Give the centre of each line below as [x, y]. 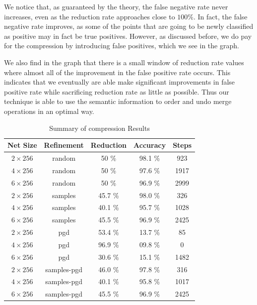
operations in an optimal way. [49, 111]
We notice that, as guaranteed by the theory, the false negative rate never [116, 6]
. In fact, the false [221, 16]
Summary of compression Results [99, 128]
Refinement [64, 145]
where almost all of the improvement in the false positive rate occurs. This [117, 72]
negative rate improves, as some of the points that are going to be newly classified [129, 26]
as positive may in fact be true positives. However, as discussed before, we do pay [128, 36]
